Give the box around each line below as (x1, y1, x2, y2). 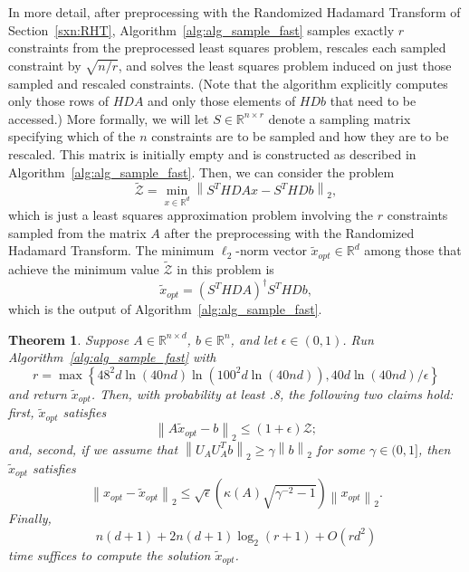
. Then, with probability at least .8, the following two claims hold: (91, 384, 454, 403)
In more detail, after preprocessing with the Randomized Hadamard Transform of (8, 3, 461, 21)
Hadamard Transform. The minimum (8, 241, 215, 260)
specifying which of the (8, 127, 136, 146)
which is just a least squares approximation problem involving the (8, 205, 374, 224)
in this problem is (177, 259, 274, 278)
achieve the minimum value (8, 259, 159, 278)
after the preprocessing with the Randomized (164, 223, 415, 242)
